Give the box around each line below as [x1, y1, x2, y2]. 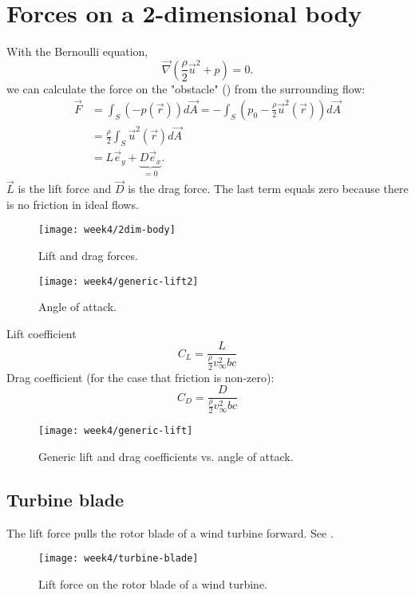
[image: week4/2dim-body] [38, 224, 176, 236]
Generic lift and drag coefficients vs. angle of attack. [38, 447, 294, 464]
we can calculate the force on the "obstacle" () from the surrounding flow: [6, 80, 366, 97]
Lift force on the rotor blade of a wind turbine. [38, 575, 267, 592]
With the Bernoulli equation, [6, 43, 148, 60]
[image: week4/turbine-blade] [38, 553, 199, 565]
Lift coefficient [6, 325, 77, 341]
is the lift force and [18, 180, 112, 197]
